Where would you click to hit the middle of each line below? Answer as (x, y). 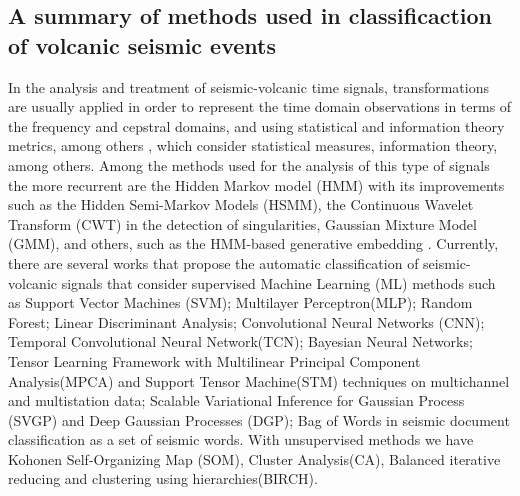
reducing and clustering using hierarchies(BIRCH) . (163, 478)
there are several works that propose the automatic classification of (213, 262)
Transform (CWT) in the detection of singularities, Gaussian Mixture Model (242, 223)
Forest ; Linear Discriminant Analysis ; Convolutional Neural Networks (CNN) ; (246, 321)
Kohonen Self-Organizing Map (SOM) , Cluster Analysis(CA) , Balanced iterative (254, 458)
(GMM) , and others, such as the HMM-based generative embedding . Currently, (253, 243)
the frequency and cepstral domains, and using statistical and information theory (256, 125)
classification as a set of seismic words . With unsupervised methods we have (241, 439)
